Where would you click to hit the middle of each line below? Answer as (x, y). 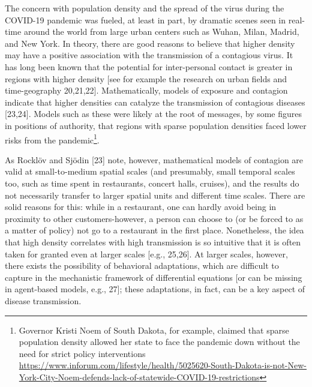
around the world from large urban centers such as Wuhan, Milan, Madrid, (161, 31)
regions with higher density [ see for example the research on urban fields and (146, 78)
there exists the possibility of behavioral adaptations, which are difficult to (142, 265)
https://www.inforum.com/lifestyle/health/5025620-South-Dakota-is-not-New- (163, 365)
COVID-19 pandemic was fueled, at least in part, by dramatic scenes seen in (145, 19)
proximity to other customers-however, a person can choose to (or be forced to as (154, 218)
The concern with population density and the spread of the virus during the (145, 8)
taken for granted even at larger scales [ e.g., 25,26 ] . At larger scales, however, (146, 253)
